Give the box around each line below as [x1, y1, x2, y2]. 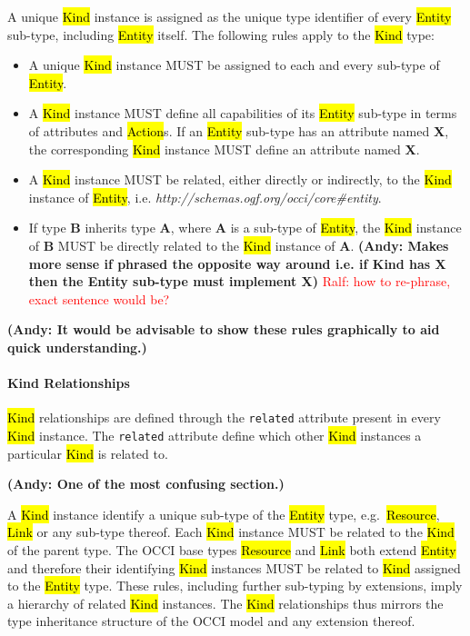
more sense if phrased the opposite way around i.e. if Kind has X [28, 253, 446, 273]
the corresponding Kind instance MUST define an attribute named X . [28, 139, 420, 158]
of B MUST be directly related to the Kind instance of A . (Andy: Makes [28, 235, 449, 254]
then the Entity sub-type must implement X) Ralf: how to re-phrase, [28, 272, 451, 291]
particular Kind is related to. [7, 443, 168, 462]
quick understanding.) [7, 337, 147, 356]
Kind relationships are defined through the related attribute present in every [7, 408, 441, 427]
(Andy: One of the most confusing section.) [7, 474, 285, 493]
